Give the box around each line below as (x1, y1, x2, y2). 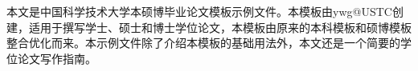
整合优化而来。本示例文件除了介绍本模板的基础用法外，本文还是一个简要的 (6, 34, 400, 51)
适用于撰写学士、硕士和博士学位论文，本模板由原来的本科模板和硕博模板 (28, 18, 412, 35)
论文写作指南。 (17, 49, 96, 66)
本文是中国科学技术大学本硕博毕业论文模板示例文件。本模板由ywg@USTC (6, 3, 392, 19)
